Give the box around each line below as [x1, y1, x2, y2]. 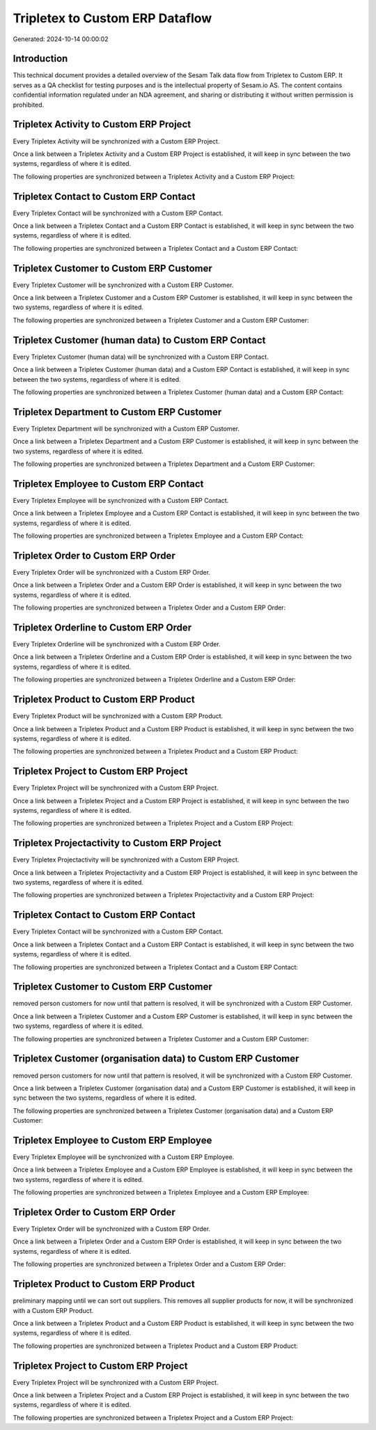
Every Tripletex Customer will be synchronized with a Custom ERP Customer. [13, 281, 234, 289]
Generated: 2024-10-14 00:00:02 [13, 35, 109, 43]
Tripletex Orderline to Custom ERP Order [13, 621, 191, 633]
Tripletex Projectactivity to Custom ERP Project [13, 837, 222, 849]
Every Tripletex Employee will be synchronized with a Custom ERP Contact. [13, 496, 229, 504]
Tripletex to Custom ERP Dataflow [13, 10, 212, 26]
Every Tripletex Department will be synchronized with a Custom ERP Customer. [13, 424, 240, 433]
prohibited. [13, 100, 45, 109]
